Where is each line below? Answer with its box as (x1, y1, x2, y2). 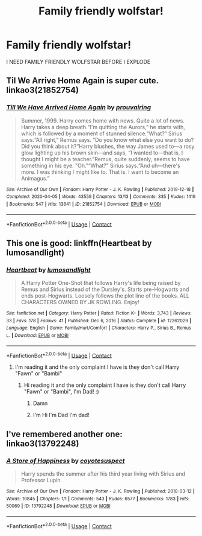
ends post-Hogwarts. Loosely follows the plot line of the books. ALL (20, 292, 189, 299)
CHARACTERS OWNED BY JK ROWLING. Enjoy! (20, 298, 139, 305)
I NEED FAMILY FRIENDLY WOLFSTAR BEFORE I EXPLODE (6, 58, 151, 65)
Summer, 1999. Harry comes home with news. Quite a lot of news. (20, 116, 185, 124)
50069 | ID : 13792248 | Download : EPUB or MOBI (6, 503, 111, 509)
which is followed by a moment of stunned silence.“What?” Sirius (20, 130, 183, 137)
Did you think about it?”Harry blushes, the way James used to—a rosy (20, 142, 195, 150)
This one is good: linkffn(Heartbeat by (6, 238, 152, 248)
